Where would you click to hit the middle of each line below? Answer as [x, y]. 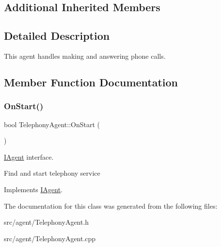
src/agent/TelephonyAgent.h [47, 222]
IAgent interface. [29, 156]
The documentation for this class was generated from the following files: [111, 206]
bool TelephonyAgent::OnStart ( [52, 124]
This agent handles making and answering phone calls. [85, 56]
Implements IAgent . [33, 189]
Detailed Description [57, 36]
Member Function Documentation [91, 82]
